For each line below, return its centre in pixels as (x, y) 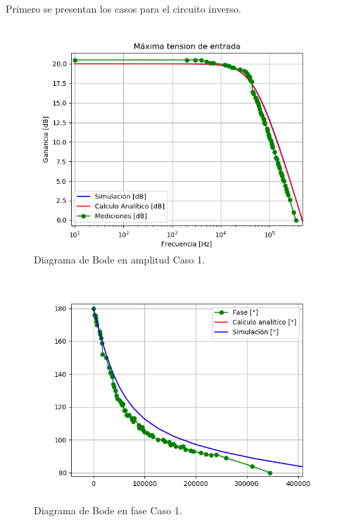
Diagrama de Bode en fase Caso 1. (108, 510)
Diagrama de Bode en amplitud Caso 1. (119, 260)
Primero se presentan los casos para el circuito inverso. (124, 8)
